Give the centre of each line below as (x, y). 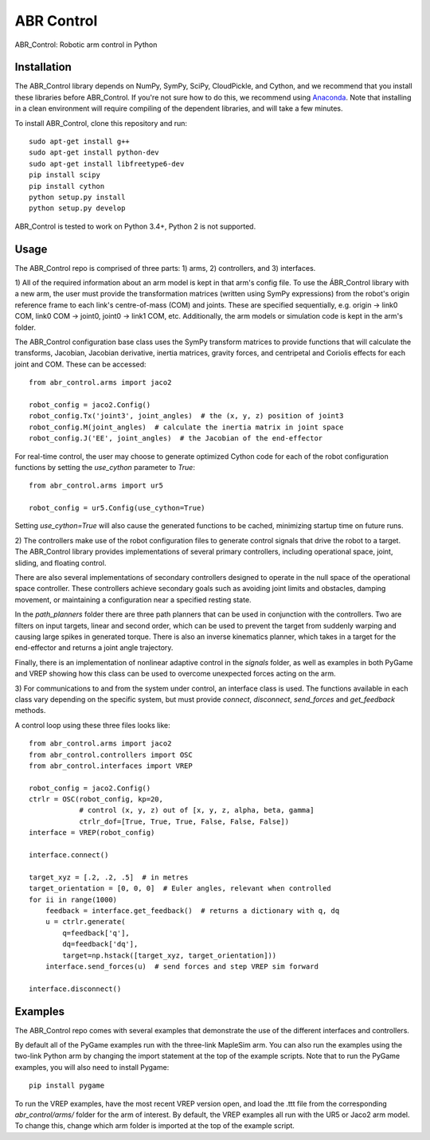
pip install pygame (67, 1086)
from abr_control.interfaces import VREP (111, 766)
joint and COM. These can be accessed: (80, 364)
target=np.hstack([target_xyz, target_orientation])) (170, 955)
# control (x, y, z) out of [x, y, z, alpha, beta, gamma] (197, 810)
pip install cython (67, 186)
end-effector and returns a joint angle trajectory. (94, 648)
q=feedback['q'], (96, 933)
